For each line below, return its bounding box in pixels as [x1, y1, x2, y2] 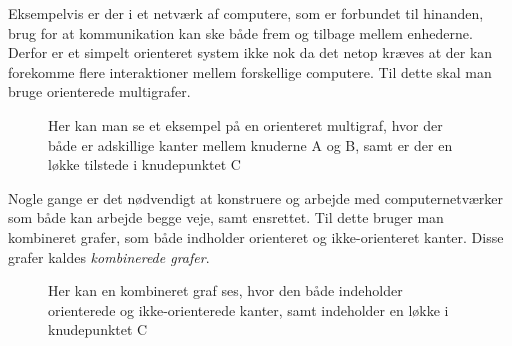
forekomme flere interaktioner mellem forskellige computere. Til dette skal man [8, 61, 492, 82]
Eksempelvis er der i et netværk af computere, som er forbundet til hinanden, [8, 3, 484, 23]
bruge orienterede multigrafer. [8, 81, 191, 102]
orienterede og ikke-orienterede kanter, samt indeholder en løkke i [48, 299, 449, 320]
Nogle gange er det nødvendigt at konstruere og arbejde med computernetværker [8, 187, 504, 208]
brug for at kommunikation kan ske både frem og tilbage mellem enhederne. [8, 22, 473, 43]
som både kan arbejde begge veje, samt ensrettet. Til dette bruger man [8, 207, 444, 228]
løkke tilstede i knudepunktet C [48, 154, 241, 175]
